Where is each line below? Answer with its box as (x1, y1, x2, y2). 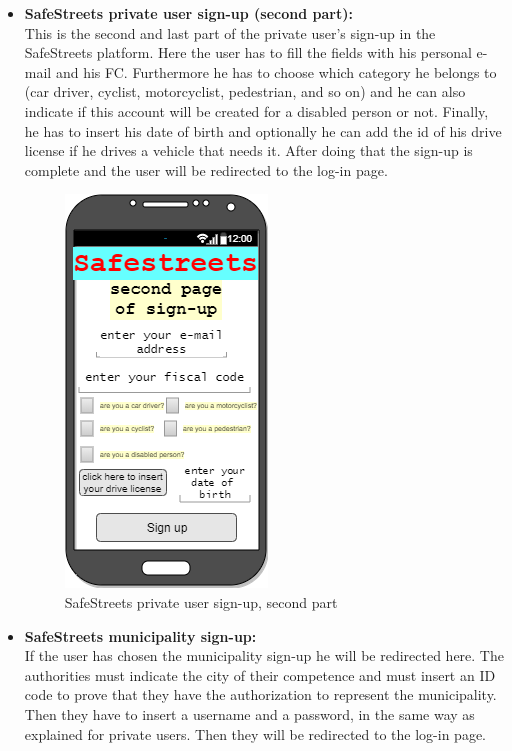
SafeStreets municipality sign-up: (24, 625, 257, 646)
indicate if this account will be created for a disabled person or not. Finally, (24, 100, 489, 121)
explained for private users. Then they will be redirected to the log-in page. (24, 723, 486, 744)
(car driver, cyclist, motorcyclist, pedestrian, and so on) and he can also (24, 81, 466, 102)
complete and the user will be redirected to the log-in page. (24, 159, 388, 180)
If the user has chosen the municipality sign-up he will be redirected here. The (24, 645, 504, 666)
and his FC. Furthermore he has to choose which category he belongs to (55, 61, 497, 82)
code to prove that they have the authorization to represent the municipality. (24, 684, 497, 705)
